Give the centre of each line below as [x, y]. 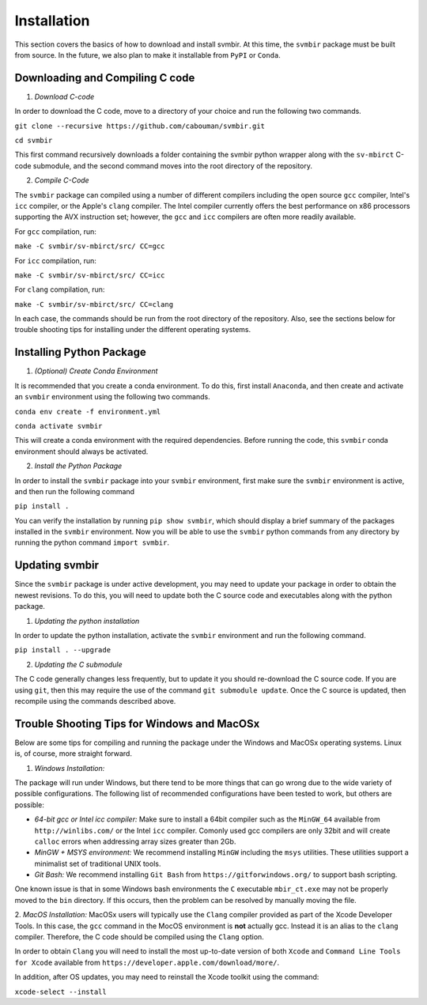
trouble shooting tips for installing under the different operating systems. [133, 330]
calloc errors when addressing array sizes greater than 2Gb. [135, 841]
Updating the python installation [87, 621]
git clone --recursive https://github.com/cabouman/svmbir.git [140, 126]
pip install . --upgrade [62, 650]
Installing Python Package [80, 352]
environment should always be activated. [81, 451]
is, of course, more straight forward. [73, 754]
